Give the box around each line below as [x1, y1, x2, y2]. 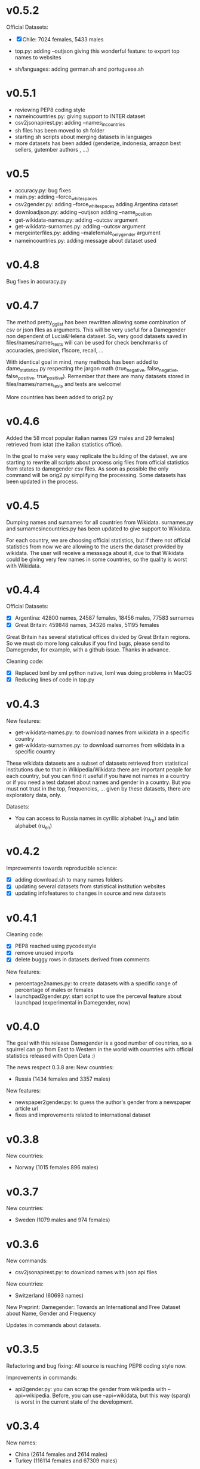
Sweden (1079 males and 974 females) [14, 1216, 110, 1223]
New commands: [6, 1257, 48, 1265]
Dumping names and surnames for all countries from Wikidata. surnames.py [6, 518, 194, 526]
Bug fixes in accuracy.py [6, 277, 67, 285]
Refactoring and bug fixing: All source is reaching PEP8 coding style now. [6, 1362, 187, 1370]
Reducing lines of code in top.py [14, 675, 95, 683]
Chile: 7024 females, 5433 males [22, 35, 104, 43]
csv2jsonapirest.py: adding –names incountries [14, 119, 125, 128]
